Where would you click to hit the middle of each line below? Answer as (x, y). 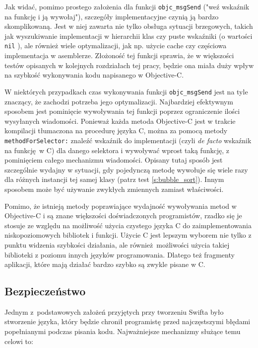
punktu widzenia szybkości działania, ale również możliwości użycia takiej (117, 244)
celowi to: (19, 341)
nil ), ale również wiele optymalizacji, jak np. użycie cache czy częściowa (116, 45)
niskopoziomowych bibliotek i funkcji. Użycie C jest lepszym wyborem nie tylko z (128, 235)
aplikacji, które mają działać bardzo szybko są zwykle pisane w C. (105, 264)
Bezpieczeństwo (45, 291)
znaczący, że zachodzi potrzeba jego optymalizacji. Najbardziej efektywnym (119, 101)
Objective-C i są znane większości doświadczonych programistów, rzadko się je (123, 216)
